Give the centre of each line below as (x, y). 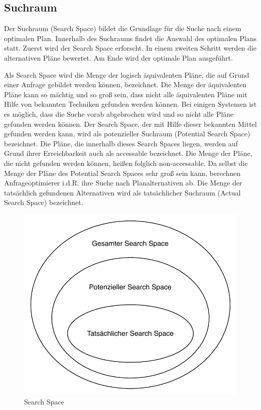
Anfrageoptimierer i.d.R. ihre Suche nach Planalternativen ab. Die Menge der (123, 183)
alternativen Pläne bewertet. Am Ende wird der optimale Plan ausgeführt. (118, 57)
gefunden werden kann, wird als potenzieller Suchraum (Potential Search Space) (127, 134)
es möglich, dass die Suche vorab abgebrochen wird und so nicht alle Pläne (119, 114)
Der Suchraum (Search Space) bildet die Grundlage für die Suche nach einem (123, 28)
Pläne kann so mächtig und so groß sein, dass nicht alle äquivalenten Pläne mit (126, 94)
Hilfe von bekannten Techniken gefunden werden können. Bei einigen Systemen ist (130, 104)
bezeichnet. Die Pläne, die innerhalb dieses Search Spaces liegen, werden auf (121, 143)
